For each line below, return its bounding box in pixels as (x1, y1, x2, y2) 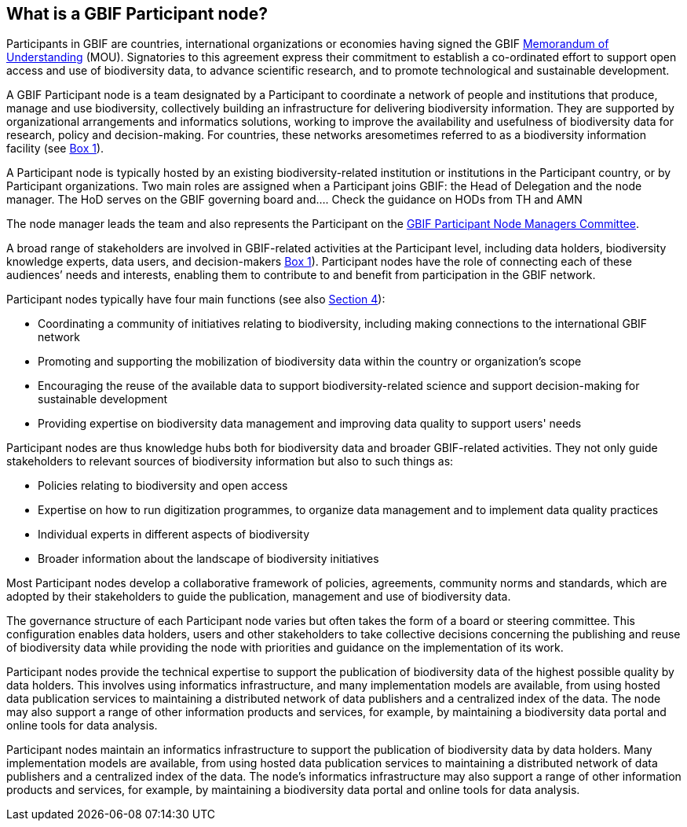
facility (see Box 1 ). (6, 142, 104, 156)
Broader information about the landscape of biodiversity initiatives (38, 552, 379, 566)
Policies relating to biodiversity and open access (38, 479, 288, 493)
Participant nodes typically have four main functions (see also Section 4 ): (6, 292, 386, 307)
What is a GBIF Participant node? (6, 4, 268, 24)
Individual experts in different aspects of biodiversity (38, 527, 310, 542)
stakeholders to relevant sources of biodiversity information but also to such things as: (6, 454, 454, 469)
